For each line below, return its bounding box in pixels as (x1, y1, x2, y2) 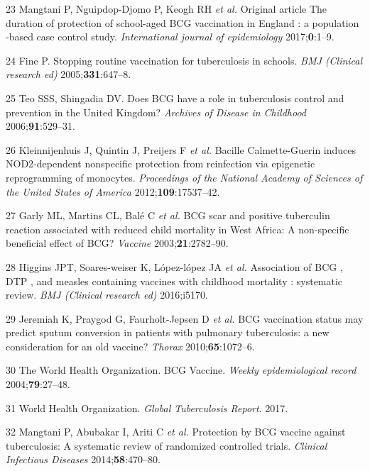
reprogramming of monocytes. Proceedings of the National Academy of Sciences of (6, 170, 363, 184)
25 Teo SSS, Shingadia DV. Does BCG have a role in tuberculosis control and (6, 90, 344, 105)
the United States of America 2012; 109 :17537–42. (6, 184, 220, 199)
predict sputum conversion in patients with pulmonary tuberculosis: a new (6, 325, 330, 340)
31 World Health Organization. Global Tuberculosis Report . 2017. (6, 400, 288, 415)
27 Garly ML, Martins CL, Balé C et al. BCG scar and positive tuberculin (6, 208, 330, 223)
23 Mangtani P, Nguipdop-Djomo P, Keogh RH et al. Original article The (6, 1, 327, 16)
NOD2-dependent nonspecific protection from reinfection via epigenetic (6, 156, 315, 171)
